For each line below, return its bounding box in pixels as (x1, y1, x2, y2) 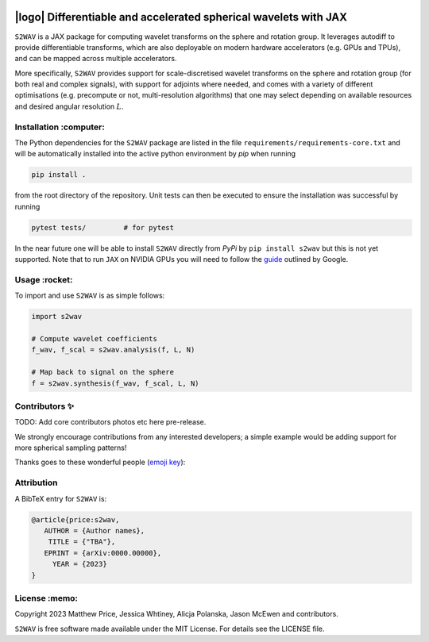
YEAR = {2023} (52, 559, 107, 569)
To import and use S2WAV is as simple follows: (14, 290, 165, 301)
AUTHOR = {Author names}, (44, 526, 145, 535)
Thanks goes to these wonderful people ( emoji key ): (14, 457, 186, 467)
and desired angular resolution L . (14, 102, 124, 111)
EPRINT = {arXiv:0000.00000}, (44, 548, 162, 557)
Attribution (14, 477, 58, 488)
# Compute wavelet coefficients (31, 334, 158, 344)
